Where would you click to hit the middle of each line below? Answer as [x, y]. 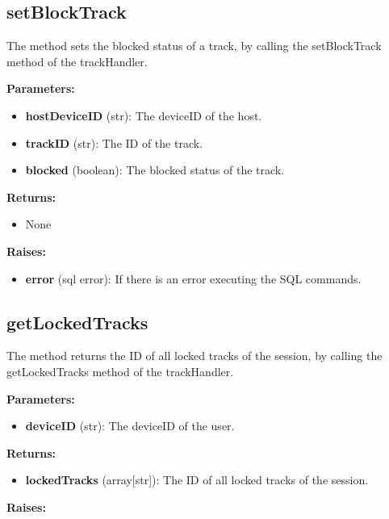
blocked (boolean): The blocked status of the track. [155, 170]
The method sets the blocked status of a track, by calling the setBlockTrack [194, 46]
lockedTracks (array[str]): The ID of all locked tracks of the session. [197, 480]
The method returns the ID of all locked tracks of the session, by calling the [194, 356]
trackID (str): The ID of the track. [114, 142]
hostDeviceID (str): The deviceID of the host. [144, 115]
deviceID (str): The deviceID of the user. [130, 426]
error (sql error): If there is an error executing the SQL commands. [193, 278]
